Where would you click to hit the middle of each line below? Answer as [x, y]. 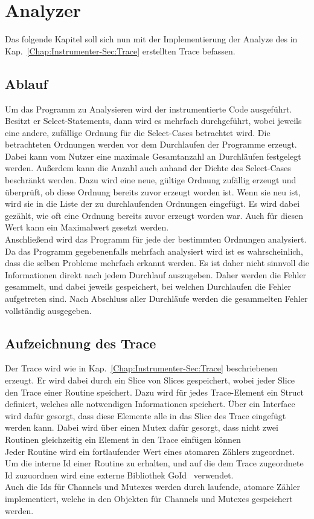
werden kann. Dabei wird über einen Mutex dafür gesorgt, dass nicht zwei [142, 427]
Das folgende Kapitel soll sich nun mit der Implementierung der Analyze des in [151, 39]
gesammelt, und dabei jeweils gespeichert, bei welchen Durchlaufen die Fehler [148, 286]
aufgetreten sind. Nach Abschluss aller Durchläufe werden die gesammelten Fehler [156, 299]
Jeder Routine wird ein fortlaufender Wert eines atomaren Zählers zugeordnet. [150, 451]
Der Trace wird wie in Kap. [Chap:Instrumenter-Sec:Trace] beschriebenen [141, 368]
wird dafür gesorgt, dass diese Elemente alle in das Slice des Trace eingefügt [146, 415]
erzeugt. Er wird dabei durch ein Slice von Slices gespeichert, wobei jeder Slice [150, 380]
